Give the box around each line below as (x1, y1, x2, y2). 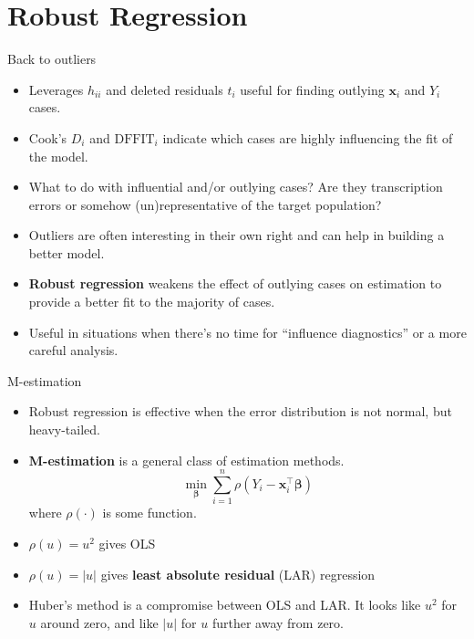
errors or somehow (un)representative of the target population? (28, 194, 382, 214)
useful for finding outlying (240, 79, 385, 99)
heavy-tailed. (28, 420, 100, 439)
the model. (28, 146, 88, 165)
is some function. (102, 503, 197, 522)
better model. (28, 243, 105, 262)
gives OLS (98, 533, 156, 552)
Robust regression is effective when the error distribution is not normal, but (28, 402, 452, 421)
